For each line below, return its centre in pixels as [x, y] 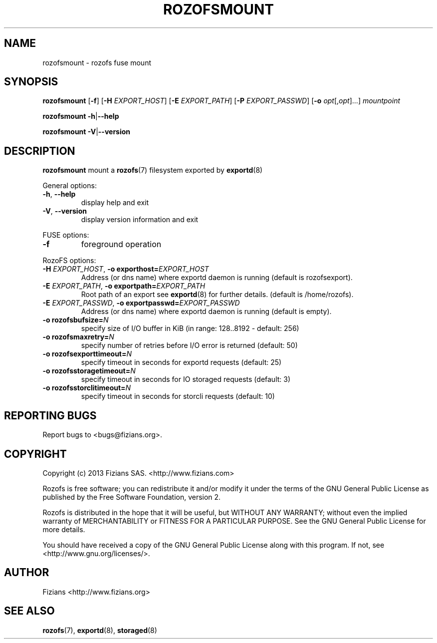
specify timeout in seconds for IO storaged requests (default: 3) [186, 379]
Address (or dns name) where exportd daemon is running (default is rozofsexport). [217, 278]
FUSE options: [66, 235]
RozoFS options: [69, 261]
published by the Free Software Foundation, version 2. [132, 497]
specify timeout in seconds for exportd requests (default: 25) [181, 362]
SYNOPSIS [31, 82]
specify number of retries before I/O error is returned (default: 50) [189, 345]
